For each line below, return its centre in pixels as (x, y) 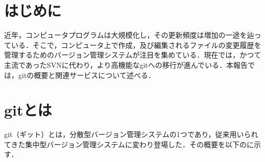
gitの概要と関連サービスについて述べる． (87, 75)
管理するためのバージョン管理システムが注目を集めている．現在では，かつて (133, 55)
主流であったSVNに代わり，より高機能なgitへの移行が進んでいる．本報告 (126, 64)
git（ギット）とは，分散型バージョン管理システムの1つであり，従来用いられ (131, 134)
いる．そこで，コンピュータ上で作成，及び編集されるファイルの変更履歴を (136, 45)
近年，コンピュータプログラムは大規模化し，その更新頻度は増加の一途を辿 (129, 35)
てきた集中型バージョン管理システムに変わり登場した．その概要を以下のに (129, 144)
